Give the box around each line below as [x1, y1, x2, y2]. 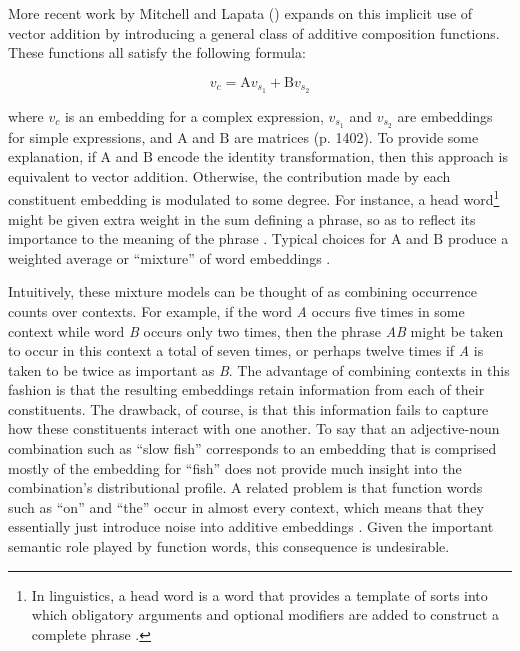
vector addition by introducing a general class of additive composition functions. [8, 22, 500, 43]
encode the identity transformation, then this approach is [157, 146, 508, 167]
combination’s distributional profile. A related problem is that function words [8, 477, 483, 498]
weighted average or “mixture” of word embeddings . [8, 247, 331, 268]
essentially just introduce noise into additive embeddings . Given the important [8, 516, 494, 537]
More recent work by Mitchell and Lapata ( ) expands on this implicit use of [8, 3, 473, 23]
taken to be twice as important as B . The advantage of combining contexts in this [8, 359, 510, 380]
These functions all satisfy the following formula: [8, 42, 306, 63]
